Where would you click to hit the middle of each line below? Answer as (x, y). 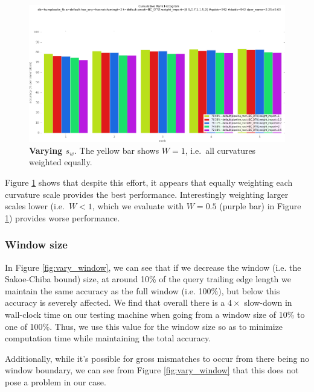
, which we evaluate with (138, 206)
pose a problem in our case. (56, 382)
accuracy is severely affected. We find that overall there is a (115, 302)
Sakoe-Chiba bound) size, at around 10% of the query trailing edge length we (148, 279)
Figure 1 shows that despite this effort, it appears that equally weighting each (149, 182)
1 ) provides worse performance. (62, 217)
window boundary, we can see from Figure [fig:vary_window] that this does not (152, 370)
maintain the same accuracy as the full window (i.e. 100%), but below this (143, 290)
